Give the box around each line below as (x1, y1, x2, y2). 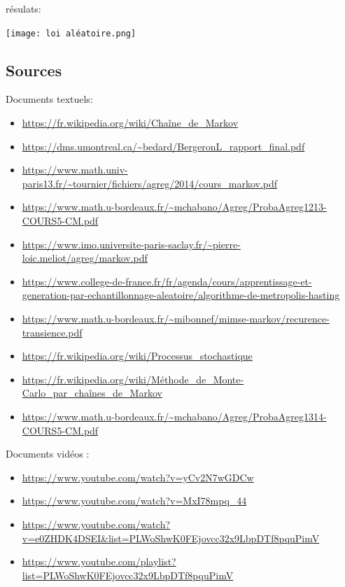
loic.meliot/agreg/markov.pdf (22, 250, 148, 265)
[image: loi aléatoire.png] (6, 28, 136, 38)
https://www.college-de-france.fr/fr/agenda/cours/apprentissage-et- (22, 274, 312, 288)
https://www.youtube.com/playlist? (22, 554, 176, 569)
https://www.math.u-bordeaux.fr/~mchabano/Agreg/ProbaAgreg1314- (22, 409, 327, 423)
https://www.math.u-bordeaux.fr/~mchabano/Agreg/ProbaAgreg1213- (22, 199, 327, 214)
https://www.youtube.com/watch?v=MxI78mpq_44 (22, 493, 247, 508)
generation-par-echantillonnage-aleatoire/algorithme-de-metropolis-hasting (22, 288, 340, 302)
